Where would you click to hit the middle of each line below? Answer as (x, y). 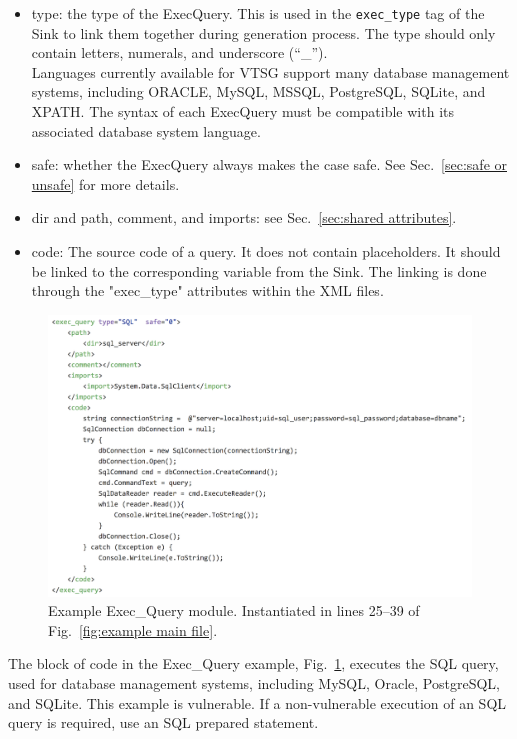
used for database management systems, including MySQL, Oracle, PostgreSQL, (254, 682)
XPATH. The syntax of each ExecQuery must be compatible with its (242, 111)
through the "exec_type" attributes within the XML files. (207, 290)
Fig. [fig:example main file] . (133, 629)
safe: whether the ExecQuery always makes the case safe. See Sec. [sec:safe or (269, 164)
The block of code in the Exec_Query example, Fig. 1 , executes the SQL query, (253, 663)
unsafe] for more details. (105, 183)
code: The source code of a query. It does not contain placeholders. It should (266, 251)
